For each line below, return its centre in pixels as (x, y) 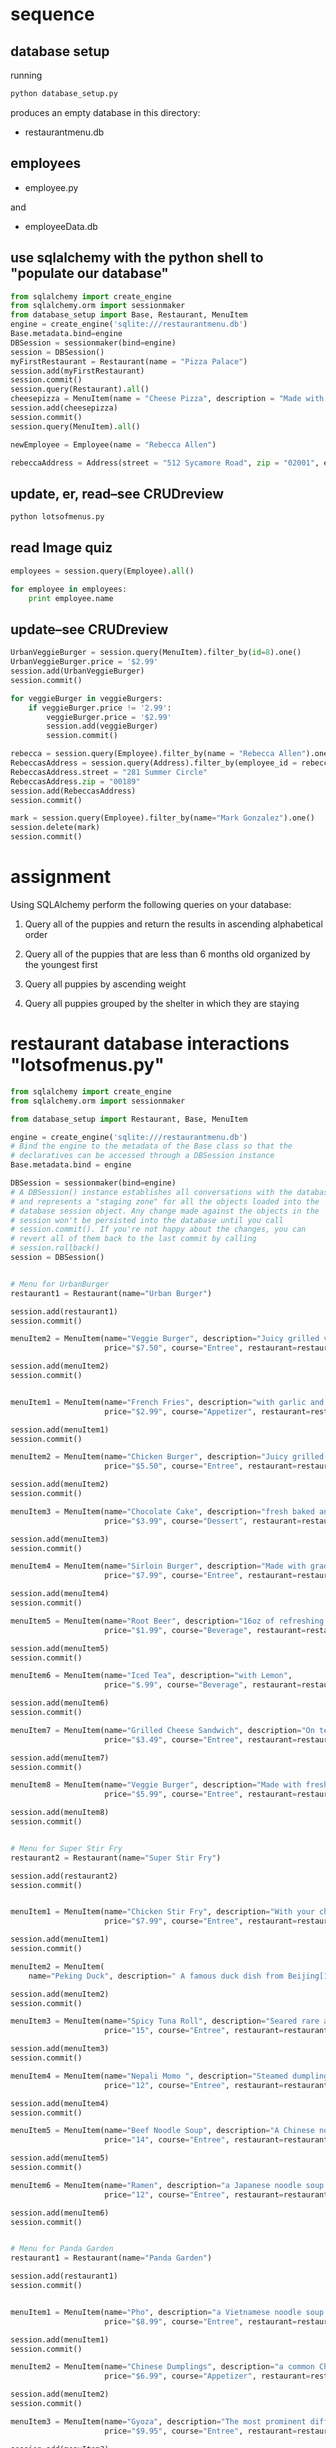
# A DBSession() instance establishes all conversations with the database (171, 1192)
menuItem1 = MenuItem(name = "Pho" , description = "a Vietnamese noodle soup (167, 2312)
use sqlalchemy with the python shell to (137, 258)
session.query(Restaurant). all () (80, 389)
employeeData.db (61, 226)
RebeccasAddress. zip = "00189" (75, 781)
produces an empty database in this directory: (105, 112)
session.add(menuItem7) (60, 1758)
